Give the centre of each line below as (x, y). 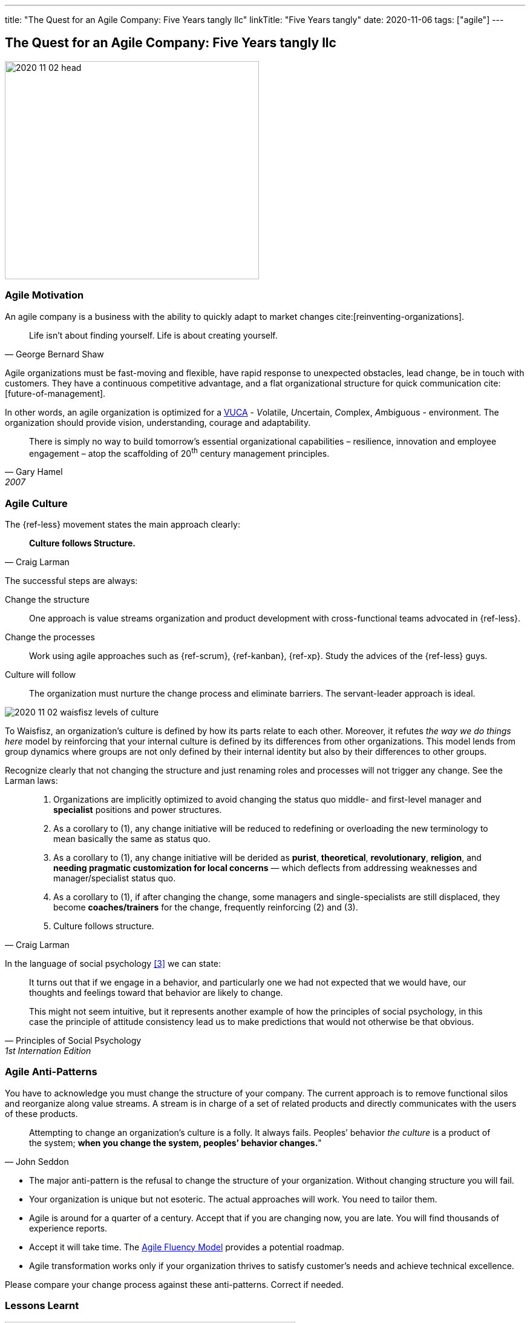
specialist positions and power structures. (138, 810)
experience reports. (68, 1228)
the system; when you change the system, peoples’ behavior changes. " (175, 1142)
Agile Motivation (44, 295)
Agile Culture (36, 503)
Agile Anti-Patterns (51, 1072)
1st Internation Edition (48, 1051)
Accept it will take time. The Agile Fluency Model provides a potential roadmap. (187, 1247)
